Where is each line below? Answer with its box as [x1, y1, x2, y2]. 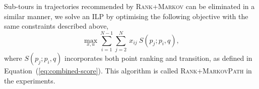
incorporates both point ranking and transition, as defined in [64, 52, 252, 63]
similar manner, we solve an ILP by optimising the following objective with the [4, 11, 248, 21]
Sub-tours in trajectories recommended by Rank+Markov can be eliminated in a [4, 1, 255, 11]
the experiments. [4, 75, 55, 85]
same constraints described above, [4, 21, 109, 31]
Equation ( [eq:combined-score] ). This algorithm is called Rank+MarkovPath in [4, 65, 252, 75]
